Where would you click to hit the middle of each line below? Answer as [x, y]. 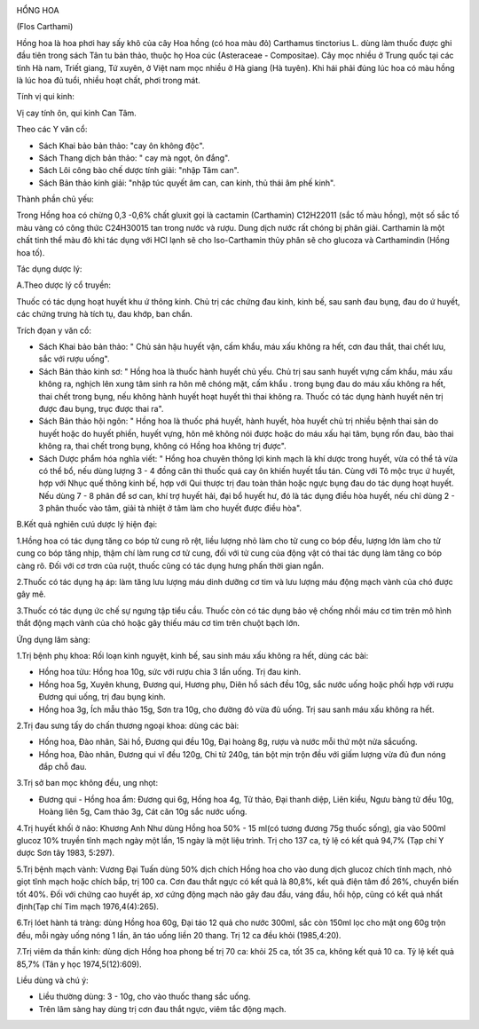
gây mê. [31, 594]
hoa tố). [31, 252]
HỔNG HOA [38, 10]
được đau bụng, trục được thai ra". [101, 408]
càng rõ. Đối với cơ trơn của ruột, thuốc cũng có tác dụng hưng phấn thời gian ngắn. [170, 566]
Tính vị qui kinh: [45, 97]
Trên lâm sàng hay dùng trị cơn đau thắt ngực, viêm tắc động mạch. [163, 1009]
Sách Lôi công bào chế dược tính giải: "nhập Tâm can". [139, 170]
